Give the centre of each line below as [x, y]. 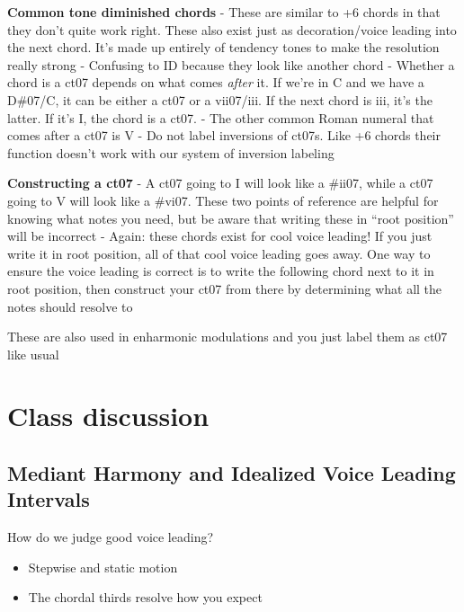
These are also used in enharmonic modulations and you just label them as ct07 [228, 337]
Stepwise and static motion [103, 567]
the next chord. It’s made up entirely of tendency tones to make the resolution [223, 47]
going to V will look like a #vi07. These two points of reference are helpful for [223, 200]
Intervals [49, 499]
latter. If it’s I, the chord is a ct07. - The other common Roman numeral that [221, 117]
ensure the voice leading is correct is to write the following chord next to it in [221, 271]
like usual [33, 354]
